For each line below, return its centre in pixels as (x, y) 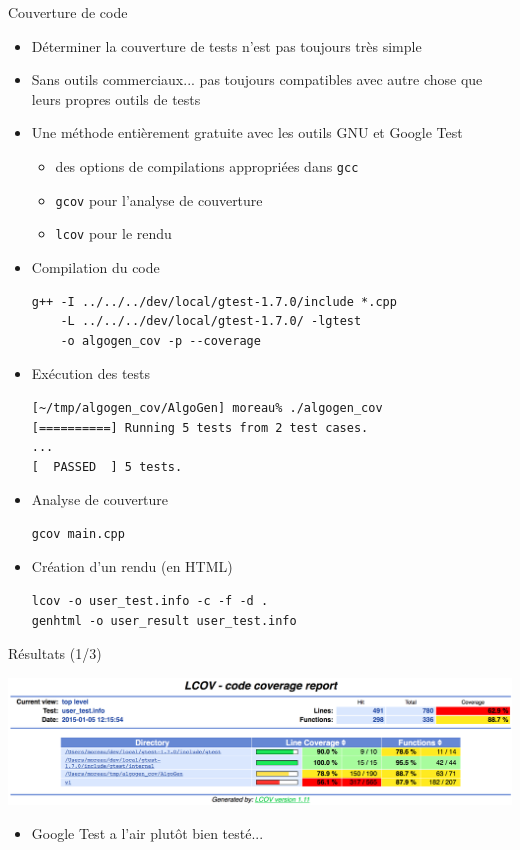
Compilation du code (95, 266)
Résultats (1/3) (55, 653)
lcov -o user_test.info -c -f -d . (150, 601)
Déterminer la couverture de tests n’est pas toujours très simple (226, 45)
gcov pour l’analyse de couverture (159, 199)
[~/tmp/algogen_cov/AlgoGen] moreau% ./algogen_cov (207, 407)
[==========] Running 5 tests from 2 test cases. (200, 427)
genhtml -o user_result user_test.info (164, 620)
